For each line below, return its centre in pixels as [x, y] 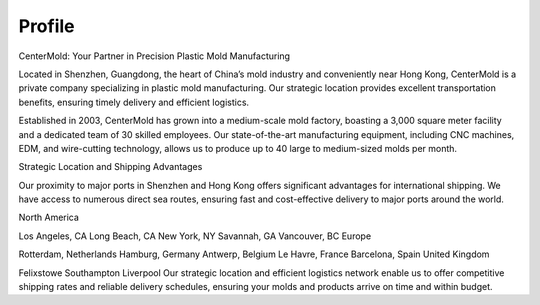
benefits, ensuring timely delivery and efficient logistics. [134, 102]
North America [49, 217]
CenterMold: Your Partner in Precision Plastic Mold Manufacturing [154, 56]
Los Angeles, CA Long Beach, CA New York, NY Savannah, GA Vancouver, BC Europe [195, 236]
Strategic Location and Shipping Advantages [110, 167]
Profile [46, 26]
